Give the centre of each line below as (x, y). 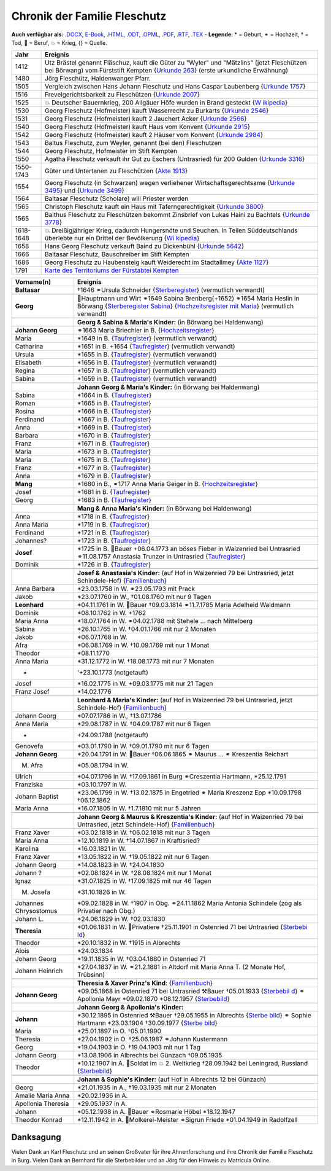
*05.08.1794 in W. (103, 766)
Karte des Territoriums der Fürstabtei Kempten (112, 270)
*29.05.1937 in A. (102, 1104)
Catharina (29, 347)
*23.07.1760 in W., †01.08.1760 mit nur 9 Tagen (144, 597)
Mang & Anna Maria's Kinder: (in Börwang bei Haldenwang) (165, 509)
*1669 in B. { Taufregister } (114, 428)
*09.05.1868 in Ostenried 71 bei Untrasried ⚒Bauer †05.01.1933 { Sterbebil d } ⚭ (191, 991)
